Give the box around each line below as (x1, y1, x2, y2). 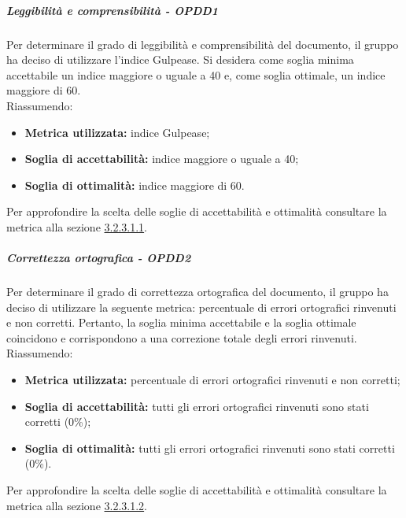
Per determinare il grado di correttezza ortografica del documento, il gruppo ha (6, 283, 389, 300)
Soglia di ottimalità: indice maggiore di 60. (24, 176, 245, 193)
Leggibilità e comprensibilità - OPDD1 (6, 2, 219, 18)
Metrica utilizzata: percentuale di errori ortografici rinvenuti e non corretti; (24, 372, 400, 388)
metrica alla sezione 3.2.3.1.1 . (6, 218, 148, 235)
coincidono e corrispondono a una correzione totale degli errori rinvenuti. (6, 329, 357, 346)
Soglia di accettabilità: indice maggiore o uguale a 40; (24, 150, 299, 167)
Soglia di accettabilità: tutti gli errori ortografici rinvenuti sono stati (24, 398, 369, 414)
